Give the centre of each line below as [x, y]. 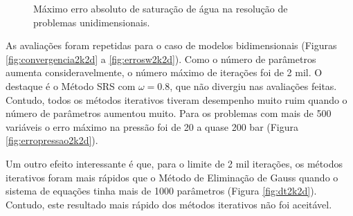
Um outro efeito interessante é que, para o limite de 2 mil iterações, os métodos [174, 163]
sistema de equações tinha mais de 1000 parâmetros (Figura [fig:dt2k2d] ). [161, 191]
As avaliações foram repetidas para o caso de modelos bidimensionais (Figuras [171, 45]
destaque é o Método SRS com [71, 85]
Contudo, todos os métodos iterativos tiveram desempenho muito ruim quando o [176, 99]
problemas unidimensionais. [92, 22]
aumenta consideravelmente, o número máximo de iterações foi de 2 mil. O [164, 72]
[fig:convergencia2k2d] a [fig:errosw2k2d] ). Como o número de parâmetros [161, 58]
